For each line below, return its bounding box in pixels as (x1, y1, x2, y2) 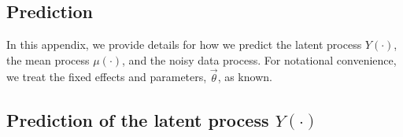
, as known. (217, 68, 272, 85)
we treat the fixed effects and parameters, (6, 68, 207, 85)
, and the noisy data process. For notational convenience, (122, 51, 397, 68)
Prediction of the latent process (6, 107, 269, 131)
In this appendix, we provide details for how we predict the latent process (6, 36, 362, 53)
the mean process (6, 51, 90, 68)
